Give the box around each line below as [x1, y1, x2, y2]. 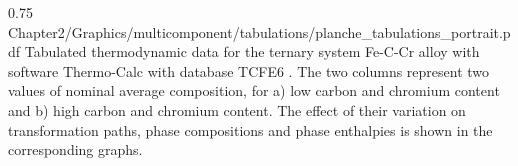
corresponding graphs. [8, 139, 143, 160]
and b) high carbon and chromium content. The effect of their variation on [8, 99, 466, 120]
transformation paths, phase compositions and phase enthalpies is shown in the [8, 119, 493, 140]
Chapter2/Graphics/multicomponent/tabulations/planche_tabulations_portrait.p [8, 21, 511, 42]
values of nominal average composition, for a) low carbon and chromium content [8, 80, 500, 101]
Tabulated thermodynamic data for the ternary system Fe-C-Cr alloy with [24, 41, 480, 62]
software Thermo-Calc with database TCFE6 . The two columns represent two [8, 60, 490, 81]
